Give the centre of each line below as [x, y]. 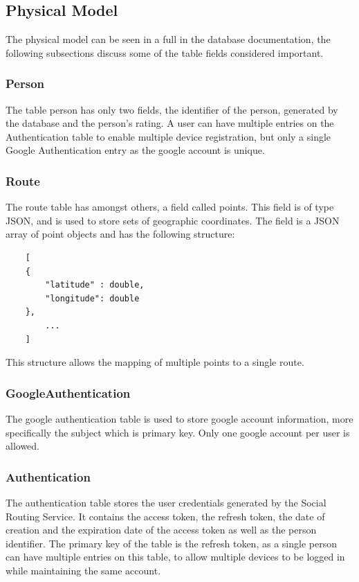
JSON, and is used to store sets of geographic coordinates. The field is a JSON [173, 220]
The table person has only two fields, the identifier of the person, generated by [172, 109]
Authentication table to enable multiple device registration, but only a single [168, 136]
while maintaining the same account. [83, 570]
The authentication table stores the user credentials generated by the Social [166, 502]
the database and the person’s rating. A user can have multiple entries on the [170, 123]
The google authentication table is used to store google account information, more [179, 418]
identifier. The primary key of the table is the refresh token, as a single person [171, 543]
